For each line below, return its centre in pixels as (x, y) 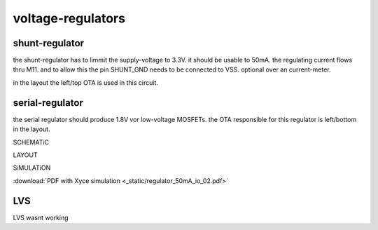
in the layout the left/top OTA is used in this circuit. (86, 82)
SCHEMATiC (31, 142)
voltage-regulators (69, 18)
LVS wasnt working (41, 217)
